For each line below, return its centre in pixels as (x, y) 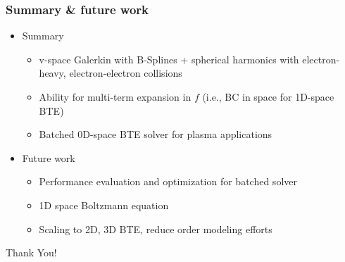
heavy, (52, 73)
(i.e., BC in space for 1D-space (268, 96)
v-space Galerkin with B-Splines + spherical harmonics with (169, 59)
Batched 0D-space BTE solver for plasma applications (156, 134)
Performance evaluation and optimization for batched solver (168, 181)
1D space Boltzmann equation (104, 205)
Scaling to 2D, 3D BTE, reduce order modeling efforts (156, 229)
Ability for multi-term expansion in (115, 96)
